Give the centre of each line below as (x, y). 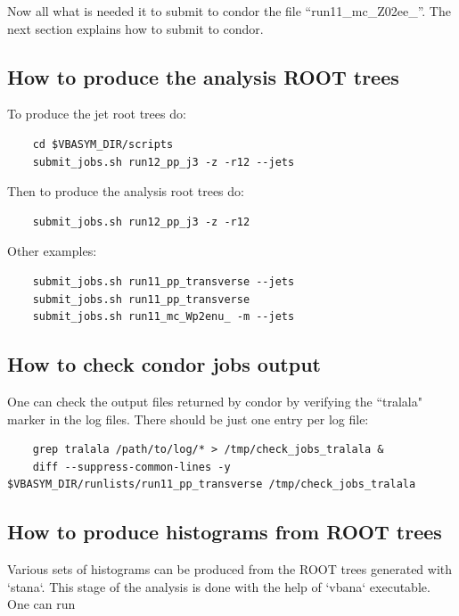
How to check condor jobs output (164, 364)
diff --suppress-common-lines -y (131, 467)
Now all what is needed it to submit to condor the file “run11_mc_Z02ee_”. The (229, 11)
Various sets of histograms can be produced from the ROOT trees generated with (230, 569)
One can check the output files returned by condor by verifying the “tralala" (215, 401)
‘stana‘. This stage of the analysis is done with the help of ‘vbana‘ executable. (219, 586)
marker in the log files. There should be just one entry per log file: (188, 419)
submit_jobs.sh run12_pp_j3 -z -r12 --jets (164, 162)
